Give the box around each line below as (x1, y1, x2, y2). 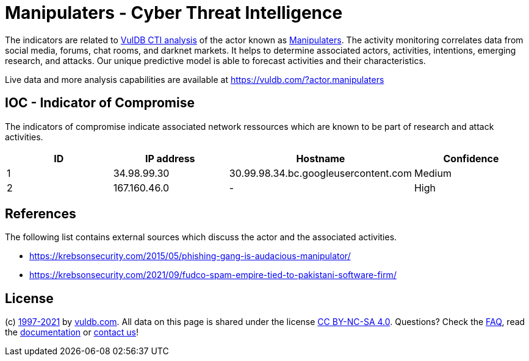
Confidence (443, 152, 499, 165)
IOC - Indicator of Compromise (5, 95, 195, 111)
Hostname (296, 152, 345, 165)
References (5, 206, 76, 222)
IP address (145, 152, 195, 165)
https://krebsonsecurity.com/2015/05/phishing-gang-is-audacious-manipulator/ (29, 251, 351, 262)
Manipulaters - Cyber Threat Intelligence (5, 2, 343, 23)
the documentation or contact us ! (5, 327, 139, 338)
